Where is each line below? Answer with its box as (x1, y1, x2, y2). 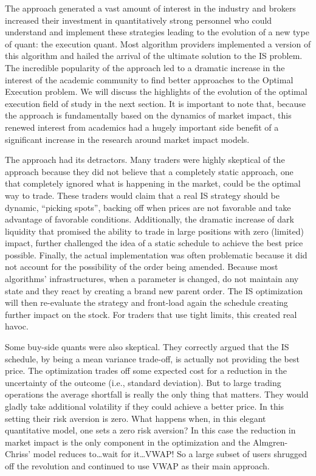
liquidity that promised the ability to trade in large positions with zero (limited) (5, 224, 304, 237)
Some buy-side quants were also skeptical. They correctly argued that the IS (5, 340, 289, 353)
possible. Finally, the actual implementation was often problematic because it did (5, 248, 307, 261)
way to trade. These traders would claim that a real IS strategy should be (5, 188, 280, 201)
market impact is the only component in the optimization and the (5, 435, 250, 448)
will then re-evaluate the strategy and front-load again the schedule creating (5, 296, 288, 309)
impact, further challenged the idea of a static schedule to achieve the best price (5, 236, 303, 249)
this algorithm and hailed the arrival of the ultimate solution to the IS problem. (5, 49, 303, 62)
